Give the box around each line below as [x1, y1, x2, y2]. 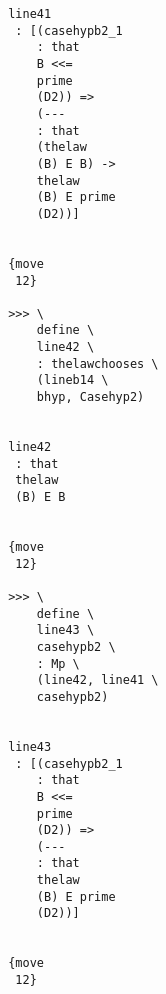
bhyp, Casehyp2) [36, 390, 145, 405]
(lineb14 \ [36, 373, 109, 388]
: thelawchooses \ [36, 356, 159, 371]
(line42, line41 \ [36, 673, 159, 688]
